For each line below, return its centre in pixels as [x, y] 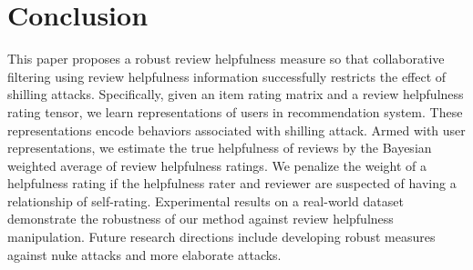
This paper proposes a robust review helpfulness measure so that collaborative [226, 59]
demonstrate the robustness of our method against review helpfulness [201, 219]
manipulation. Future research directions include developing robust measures [221, 237]
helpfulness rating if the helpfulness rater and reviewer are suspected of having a [232, 183]
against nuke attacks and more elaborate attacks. [144, 254]
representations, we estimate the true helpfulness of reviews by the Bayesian [220, 148]
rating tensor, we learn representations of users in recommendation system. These [235, 111]
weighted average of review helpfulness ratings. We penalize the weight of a [217, 165]
